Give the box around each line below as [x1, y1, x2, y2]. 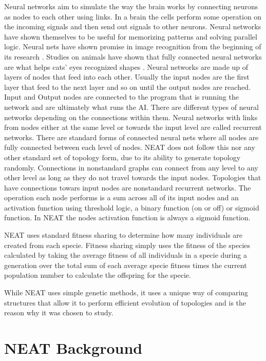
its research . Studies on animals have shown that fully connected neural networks [4, 51, 262, 62]
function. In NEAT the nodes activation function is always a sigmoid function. [4, 212, 251, 223]
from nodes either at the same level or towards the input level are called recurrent [4, 122, 262, 132]
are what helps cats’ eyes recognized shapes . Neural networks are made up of [4, 61, 249, 72]
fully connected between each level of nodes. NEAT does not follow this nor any [4, 142, 255, 153]
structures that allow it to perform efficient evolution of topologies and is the [4, 297, 246, 308]
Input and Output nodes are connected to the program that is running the [4, 91, 239, 102]
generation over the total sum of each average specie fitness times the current [4, 259, 247, 270]
